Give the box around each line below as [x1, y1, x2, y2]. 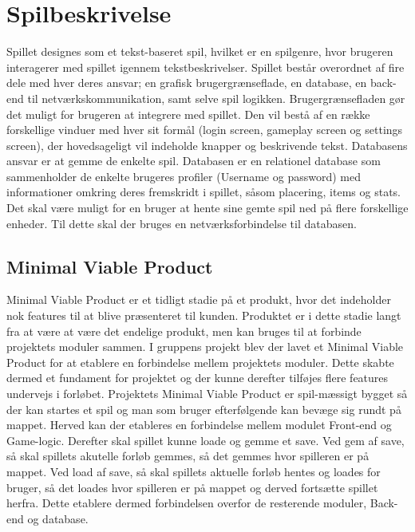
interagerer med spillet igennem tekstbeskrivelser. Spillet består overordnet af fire [6, 58, 405, 75]
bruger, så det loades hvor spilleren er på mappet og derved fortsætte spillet [6, 479, 378, 495]
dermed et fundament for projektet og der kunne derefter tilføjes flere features [6, 369, 389, 386]
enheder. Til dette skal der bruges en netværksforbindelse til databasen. [6, 215, 357, 231]
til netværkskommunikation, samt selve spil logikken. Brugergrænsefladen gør [27, 89, 405, 106]
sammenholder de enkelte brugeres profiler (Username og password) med [6, 167, 361, 184]
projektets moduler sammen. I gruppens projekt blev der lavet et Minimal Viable [6, 338, 404, 355]
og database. [27, 510, 89, 526]
